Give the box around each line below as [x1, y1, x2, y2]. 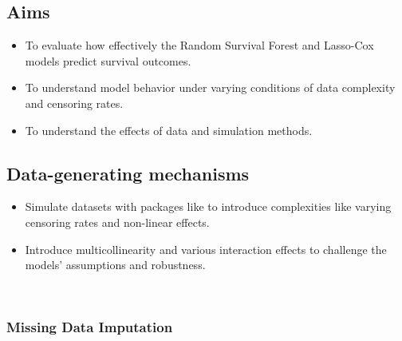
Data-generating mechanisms [6, 161, 250, 185]
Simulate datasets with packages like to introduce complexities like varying [25, 198, 392, 215]
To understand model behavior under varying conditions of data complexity [25, 79, 396, 96]
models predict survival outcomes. [25, 52, 191, 69]
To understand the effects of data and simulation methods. [25, 121, 313, 138]
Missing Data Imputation [6, 317, 173, 337]
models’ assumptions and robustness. [25, 256, 206, 273]
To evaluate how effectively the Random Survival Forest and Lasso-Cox [25, 37, 374, 54]
